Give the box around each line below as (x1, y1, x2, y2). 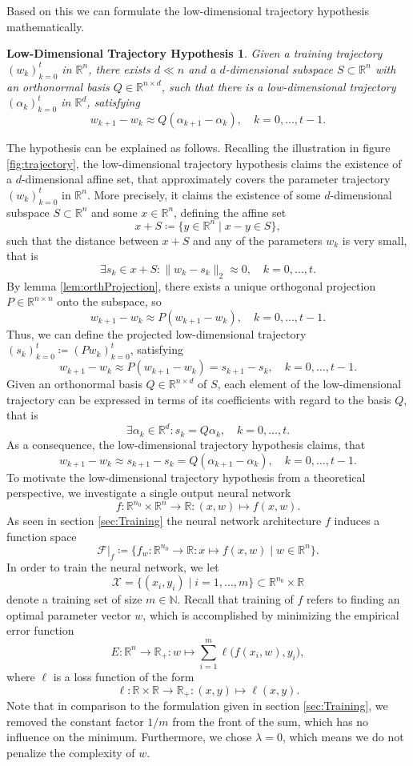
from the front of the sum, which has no (172, 712, 369, 729)
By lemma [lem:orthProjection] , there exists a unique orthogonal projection (6, 277, 376, 294)
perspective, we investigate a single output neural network (6, 484, 291, 501)
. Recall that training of (177, 591, 294, 608)
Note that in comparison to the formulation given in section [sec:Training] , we (6, 697, 388, 714)
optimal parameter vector (6, 606, 131, 623)
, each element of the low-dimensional (217, 375, 402, 392)
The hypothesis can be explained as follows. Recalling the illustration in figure (6, 138, 391, 155)
